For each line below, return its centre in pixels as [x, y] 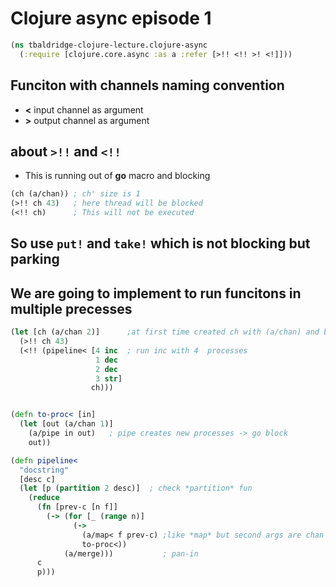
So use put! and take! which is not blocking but [160, 243]
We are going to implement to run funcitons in [156, 293]
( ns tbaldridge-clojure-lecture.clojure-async [109, 45]
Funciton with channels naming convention [147, 85]
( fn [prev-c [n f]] [77, 507]
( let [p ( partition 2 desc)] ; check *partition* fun [136, 488]
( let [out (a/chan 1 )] [66, 424]
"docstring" [44, 470]
